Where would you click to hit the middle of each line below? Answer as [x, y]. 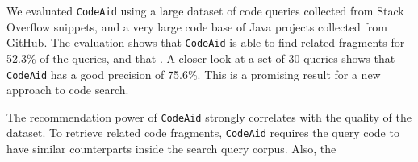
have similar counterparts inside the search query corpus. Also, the [171, 149]
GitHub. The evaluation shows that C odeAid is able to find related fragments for [206, 42]
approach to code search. [68, 90]
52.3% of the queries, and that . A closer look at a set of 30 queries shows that [201, 58]
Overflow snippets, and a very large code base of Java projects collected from [197, 26]
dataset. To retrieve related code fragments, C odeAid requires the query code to [203, 133]
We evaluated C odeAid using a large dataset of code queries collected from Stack [205, 10]
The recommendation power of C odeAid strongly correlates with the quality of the [209, 116]
